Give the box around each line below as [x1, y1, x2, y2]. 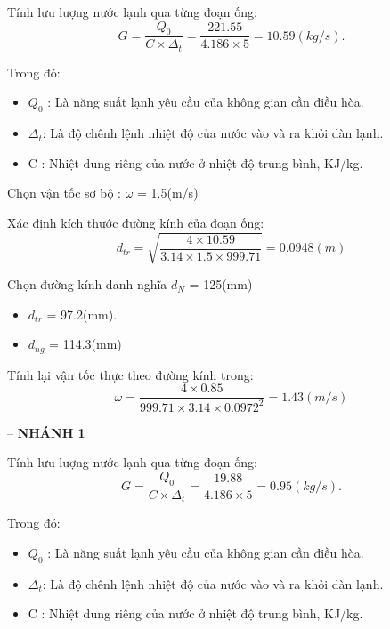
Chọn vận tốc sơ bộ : [7, 183, 122, 202]
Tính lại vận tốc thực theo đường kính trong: [7, 365, 254, 383]
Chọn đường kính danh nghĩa [7, 275, 167, 294]
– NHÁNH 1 [7, 423, 85, 441]
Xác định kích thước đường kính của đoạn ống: [7, 214, 264, 232]
